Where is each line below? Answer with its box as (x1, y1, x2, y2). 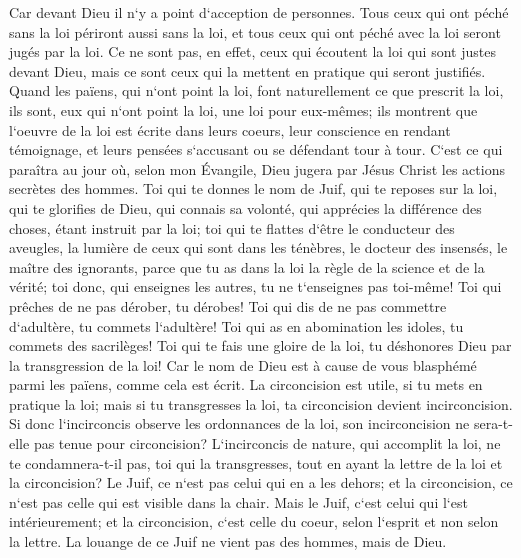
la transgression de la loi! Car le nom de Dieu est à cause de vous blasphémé (9, 354, 477, 375)
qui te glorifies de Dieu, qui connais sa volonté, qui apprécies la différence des (9, 197, 482, 218)
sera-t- (473, 413, 513, 434)
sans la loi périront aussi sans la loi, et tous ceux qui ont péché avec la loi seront (9, 21, 501, 42)
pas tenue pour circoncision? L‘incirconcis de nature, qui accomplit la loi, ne (33, 433, 501, 454)
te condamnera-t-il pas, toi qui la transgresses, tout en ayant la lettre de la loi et (9, 452, 503, 473)
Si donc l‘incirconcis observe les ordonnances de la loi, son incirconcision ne (9, 413, 470, 434)
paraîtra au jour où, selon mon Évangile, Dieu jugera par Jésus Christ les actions (9, 158, 505, 179)
